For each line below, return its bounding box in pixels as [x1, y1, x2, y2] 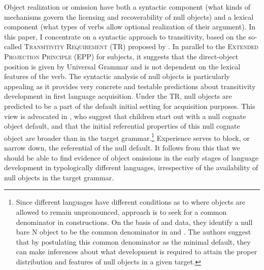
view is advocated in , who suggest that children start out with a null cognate [4, 110, 246, 121]
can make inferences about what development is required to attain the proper [16, 246, 257, 257]
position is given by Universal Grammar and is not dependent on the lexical [4, 61, 241, 71]
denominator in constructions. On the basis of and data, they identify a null [16, 216, 253, 227]
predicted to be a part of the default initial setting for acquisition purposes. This [4, 100, 255, 111]
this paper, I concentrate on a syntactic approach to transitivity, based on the [4, 31, 246, 42]
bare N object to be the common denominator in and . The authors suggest [16, 226, 251, 237]
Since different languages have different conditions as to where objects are [16, 197, 245, 207]
